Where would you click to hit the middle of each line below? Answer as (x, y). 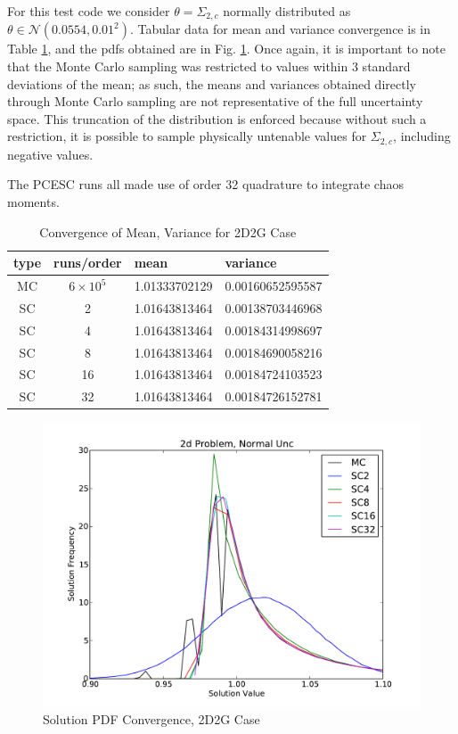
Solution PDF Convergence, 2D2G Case (151, 719)
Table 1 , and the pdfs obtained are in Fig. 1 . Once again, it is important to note (227, 49)
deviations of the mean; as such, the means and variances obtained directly (212, 83)
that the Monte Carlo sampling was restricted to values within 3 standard (209, 66)
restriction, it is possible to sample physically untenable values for (187, 136)
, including (422, 136)
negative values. (50, 154)
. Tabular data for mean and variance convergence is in (280, 29)
